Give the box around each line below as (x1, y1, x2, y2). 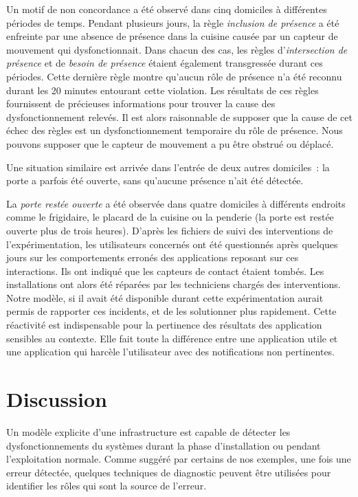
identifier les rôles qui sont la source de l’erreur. (6, 478, 207, 493)
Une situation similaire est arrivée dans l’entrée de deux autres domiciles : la (6, 159, 330, 174)
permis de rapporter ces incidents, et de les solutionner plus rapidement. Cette (6, 304, 337, 318)
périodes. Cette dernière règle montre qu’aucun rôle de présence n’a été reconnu (6, 69, 342, 83)
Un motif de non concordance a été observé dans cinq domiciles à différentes (6, 2, 327, 16)
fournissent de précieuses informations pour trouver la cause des (6, 96, 276, 111)
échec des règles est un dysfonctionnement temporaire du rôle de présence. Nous (6, 123, 343, 137)
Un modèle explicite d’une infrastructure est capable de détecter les (6, 424, 291, 439)
